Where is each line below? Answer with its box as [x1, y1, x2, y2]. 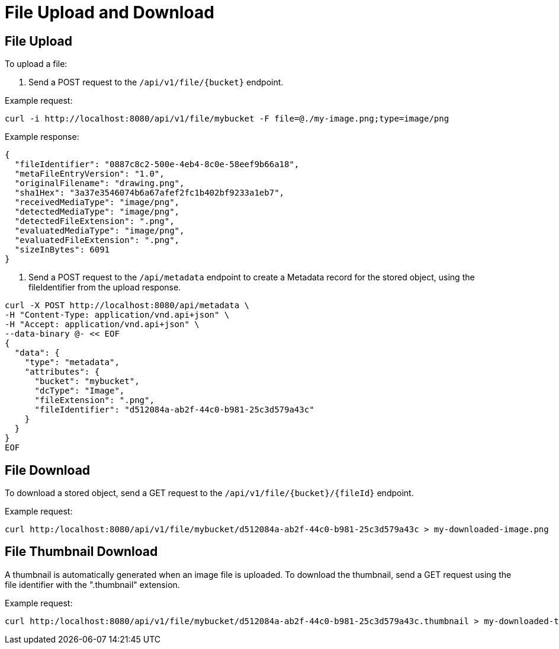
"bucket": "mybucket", [34, 376, 140, 386]
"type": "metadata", [24, 357, 120, 367]
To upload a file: [5, 59, 68, 69]
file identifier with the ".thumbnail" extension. [5, 579, 180, 590]
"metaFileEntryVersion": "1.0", [14, 169, 165, 179]
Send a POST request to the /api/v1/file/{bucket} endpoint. [28, 77, 284, 88]
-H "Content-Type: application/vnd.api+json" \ [5, 310, 230, 320]
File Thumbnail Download [5, 544, 158, 560]
